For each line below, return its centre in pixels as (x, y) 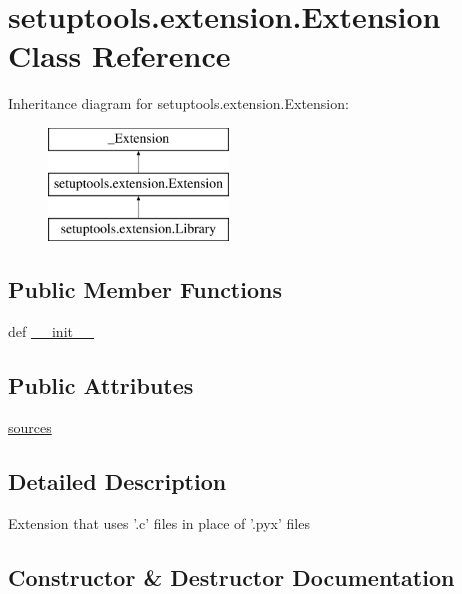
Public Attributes (101, 385)
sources (30, 426)
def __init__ (51, 331)
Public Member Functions (145, 289)
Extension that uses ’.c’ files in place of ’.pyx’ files (159, 522)
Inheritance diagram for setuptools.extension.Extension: (178, 103)
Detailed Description (117, 480)
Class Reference (119, 55)
